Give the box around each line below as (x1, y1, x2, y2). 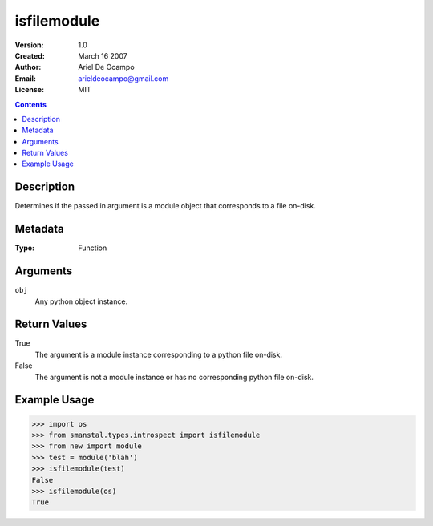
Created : (14, 51, 46, 60)
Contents (14, 99, 47, 109)
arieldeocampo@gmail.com (78, 73, 169, 83)
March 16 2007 (78, 51, 127, 60)
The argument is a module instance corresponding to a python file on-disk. (34, 350, 282, 359)
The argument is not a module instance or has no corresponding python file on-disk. (34, 372, 314, 382)
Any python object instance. (34, 297, 128, 306)
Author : (14, 63, 42, 72)
